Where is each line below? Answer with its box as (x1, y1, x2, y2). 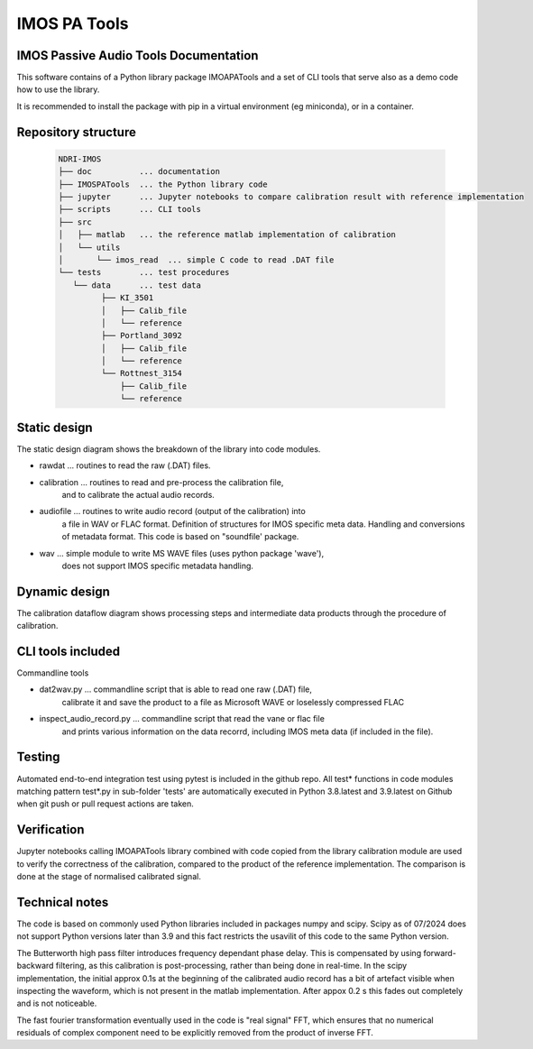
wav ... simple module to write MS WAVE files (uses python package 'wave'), (39, 548, 325, 558)
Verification (16, 822, 85, 838)
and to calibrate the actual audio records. (61, 489, 216, 500)
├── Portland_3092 (100, 330, 182, 341)
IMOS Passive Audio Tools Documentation (16, 48, 259, 63)
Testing (16, 750, 60, 765)
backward (16, 961, 54, 971)
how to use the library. (16, 84, 100, 95)
